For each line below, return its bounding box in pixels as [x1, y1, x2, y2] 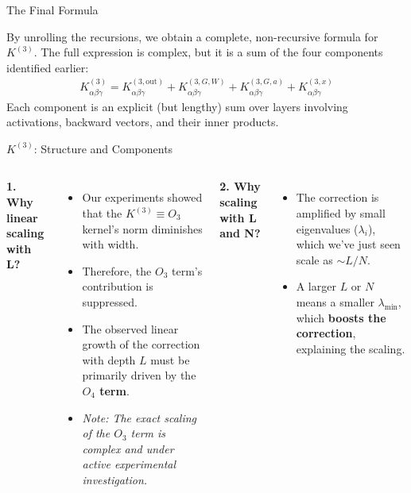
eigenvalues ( [296, 220, 359, 237]
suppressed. [82, 293, 138, 310]
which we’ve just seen [296, 236, 401, 252]
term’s [171, 262, 203, 279]
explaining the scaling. [296, 340, 405, 356]
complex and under [82, 440, 174, 456]
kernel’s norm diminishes [82, 220, 203, 237]
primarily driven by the [82, 367, 196, 383]
